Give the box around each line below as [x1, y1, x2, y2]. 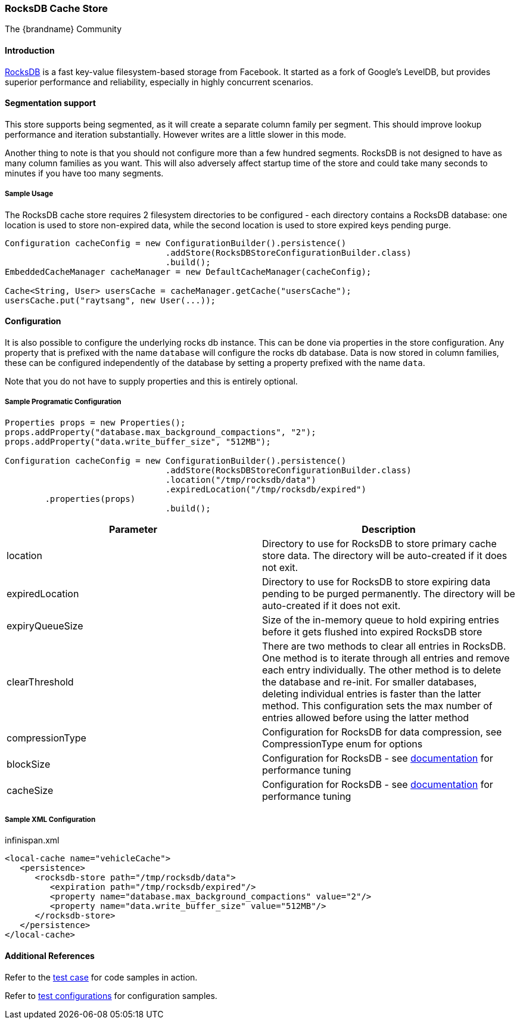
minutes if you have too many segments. [5, 167, 164, 178]
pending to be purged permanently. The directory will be [262, 587, 515, 600]
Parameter [109, 523, 157, 535]
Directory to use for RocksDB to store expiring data [262, 575, 491, 588]
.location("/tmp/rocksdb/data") [165, 474, 316, 485]
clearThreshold [7, 675, 74, 688]
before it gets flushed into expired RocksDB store [262, 625, 482, 638]
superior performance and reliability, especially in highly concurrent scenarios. [5, 76, 313, 87]
